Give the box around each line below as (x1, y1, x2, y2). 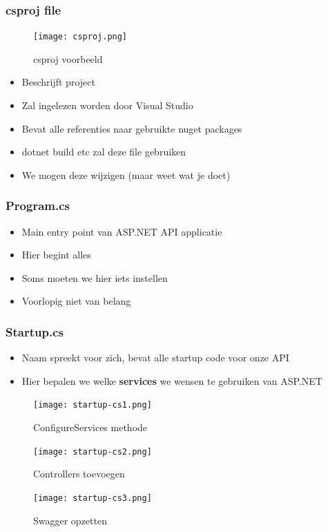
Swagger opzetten (33, 513, 107, 527)
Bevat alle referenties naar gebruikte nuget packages (21, 121, 242, 135)
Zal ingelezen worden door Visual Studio (21, 98, 193, 113)
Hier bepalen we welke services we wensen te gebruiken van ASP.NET (21, 373, 322, 388)
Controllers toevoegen (33, 466, 125, 481)
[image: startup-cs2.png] (33, 446, 152, 457)
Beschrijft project (21, 75, 95, 89)
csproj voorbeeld (33, 51, 103, 66)
